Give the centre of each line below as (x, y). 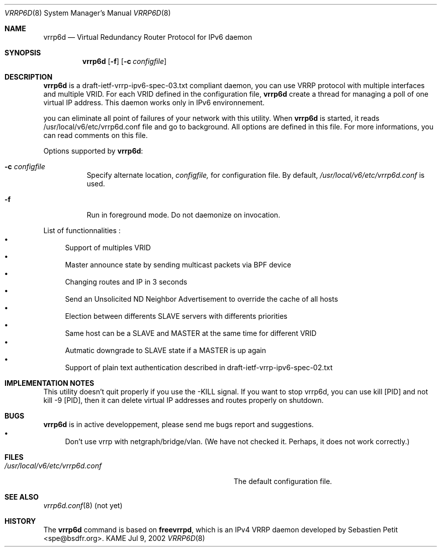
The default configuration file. (283, 481)
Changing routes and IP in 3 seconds (126, 282)
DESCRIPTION (29, 77)
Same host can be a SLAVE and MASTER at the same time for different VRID (191, 333)
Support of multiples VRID (108, 248)
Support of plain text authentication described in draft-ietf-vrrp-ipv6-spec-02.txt (199, 367)
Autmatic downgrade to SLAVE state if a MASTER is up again (166, 350)
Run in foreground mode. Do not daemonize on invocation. (184, 215)
